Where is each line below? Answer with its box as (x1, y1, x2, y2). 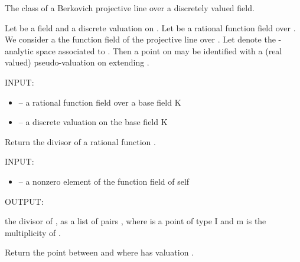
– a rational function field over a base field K (18, 96, 181, 108)
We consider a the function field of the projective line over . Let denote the (5, 33, 276, 45)
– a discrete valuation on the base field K (18, 116, 168, 128)
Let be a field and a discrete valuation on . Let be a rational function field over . (5, 21, 296, 34)
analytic (5, 44, 34, 57)
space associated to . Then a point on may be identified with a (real (36, 44, 282, 57)
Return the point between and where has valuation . (5, 246, 194, 258)
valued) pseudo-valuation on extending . (5, 56, 149, 68)
